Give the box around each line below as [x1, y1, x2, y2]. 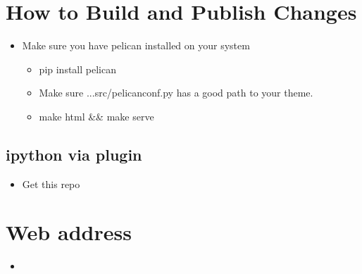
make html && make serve [39, 108, 154, 123]
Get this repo [22, 176, 80, 191]
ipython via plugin [6, 143, 142, 165]
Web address [6, 218, 132, 247]
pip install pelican [39, 61, 116, 76]
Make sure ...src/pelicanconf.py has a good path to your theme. [39, 85, 313, 100]
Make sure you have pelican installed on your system [22, 38, 250, 53]
